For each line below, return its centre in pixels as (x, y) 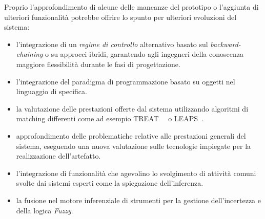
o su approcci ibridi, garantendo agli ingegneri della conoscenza (144, 54)
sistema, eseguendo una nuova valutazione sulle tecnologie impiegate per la (134, 146)
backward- (226, 44)
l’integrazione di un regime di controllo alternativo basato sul (112, 44)
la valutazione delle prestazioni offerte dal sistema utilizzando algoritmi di (132, 108)
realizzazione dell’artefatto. (58, 156)
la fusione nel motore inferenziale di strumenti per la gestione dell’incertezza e (138, 200)
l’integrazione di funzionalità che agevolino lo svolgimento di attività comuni (136, 173)
